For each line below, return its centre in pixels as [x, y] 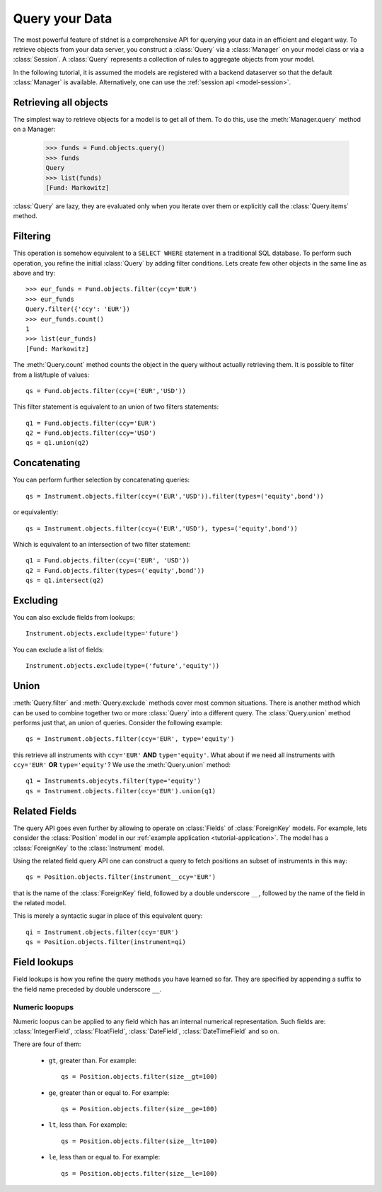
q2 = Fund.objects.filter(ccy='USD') [91, 433]
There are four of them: [47, 1044]
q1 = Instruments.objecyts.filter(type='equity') [114, 781]
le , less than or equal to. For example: [104, 1157]
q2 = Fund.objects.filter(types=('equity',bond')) [115, 571]
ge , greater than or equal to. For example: [109, 1092]
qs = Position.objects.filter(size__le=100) [140, 1173]
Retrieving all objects [61, 102]
